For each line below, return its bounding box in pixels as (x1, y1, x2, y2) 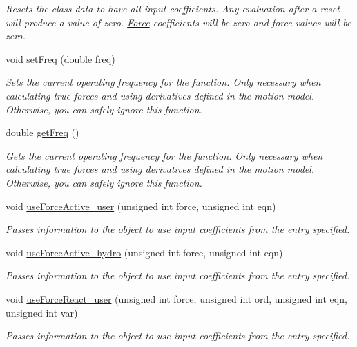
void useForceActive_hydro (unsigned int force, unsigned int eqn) (6, 245, 283, 259)
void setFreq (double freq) (6, 51, 115, 66)
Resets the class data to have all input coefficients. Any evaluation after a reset (6, 1, 340, 15)
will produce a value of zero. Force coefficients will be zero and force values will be (6, 15, 351, 29)
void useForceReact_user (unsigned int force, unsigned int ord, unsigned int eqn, (6, 291, 347, 306)
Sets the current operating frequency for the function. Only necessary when (6, 75, 321, 89)
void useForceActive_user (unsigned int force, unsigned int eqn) (6, 198, 276, 213)
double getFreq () (6, 125, 79, 140)
